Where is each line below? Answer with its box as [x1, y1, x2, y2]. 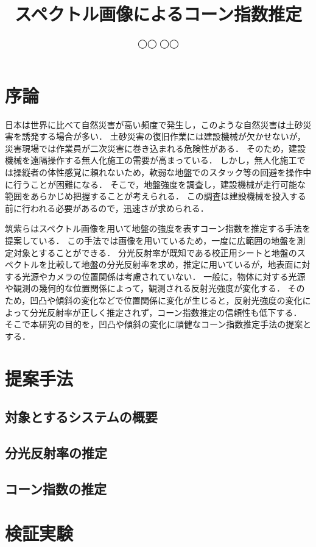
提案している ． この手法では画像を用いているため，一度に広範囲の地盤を [5, 234, 297, 246]
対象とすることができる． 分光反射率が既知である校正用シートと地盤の [13, 246, 297, 259]
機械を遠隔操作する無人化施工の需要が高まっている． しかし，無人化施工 [5, 154, 297, 166]
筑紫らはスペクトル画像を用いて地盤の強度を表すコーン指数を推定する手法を [5, 222, 311, 235]
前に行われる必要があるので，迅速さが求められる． [5, 201, 209, 214]
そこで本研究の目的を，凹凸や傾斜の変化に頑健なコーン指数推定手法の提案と [5, 318, 312, 331]
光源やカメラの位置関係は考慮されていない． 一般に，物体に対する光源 [21, 270, 306, 282]
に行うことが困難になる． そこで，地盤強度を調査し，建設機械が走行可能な [5, 177, 306, 190]
